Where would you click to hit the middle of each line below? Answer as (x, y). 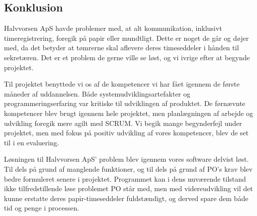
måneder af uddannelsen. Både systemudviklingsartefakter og (97, 93)
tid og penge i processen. (42, 208)
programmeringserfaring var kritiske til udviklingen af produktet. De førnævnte (125, 103)
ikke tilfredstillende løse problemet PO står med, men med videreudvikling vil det (128, 188)
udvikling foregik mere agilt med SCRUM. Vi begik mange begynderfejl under (123, 123)
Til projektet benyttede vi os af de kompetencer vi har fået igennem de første (122, 84)
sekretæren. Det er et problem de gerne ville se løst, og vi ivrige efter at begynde (127, 57)
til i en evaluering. (32, 142)
